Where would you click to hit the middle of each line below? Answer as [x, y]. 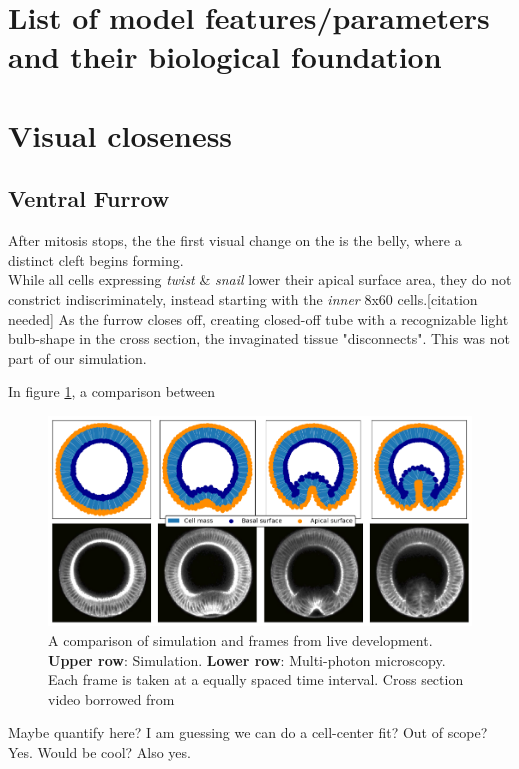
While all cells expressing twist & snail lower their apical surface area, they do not [260, 279]
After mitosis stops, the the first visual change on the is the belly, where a [235, 240]
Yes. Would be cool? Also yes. [99, 751]
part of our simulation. [77, 357]
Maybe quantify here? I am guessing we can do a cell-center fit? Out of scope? [248, 732]
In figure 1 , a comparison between [112, 391]
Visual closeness [120, 134]
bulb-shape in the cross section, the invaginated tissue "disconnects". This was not [259, 338]
